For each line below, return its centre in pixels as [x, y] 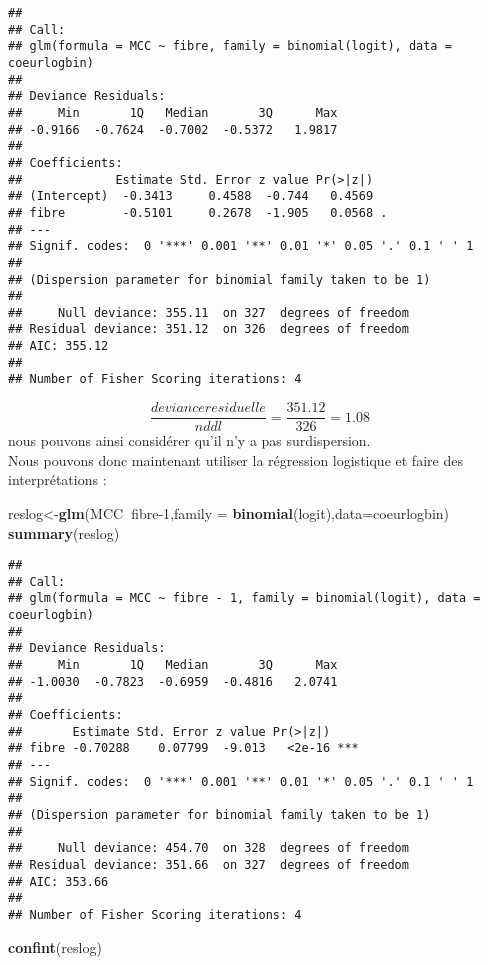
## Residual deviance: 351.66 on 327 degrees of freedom [208, 864]
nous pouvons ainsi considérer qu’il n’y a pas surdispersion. [189, 440]
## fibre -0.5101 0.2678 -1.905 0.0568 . [198, 212]
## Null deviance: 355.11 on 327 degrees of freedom [208, 312]
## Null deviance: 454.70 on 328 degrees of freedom [208, 848]
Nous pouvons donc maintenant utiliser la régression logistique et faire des [235, 459]
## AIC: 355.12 [58, 346]
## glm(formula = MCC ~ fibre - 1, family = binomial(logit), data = [244, 598]
